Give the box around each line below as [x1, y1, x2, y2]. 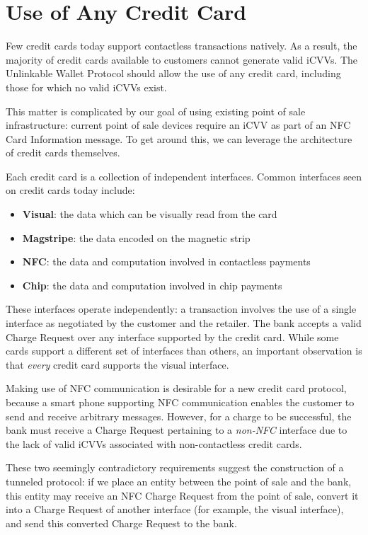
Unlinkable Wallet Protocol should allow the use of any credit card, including [6, 66, 341, 81]
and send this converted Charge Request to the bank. [6, 515, 237, 530]
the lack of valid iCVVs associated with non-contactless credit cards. [6, 436, 302, 451]
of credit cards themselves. [6, 145, 120, 160]
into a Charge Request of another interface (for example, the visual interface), [6, 502, 344, 517]
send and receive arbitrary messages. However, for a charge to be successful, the [6, 408, 352, 423]
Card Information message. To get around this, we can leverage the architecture [6, 131, 352, 146]
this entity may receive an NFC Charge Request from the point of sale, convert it [6, 488, 359, 502]
